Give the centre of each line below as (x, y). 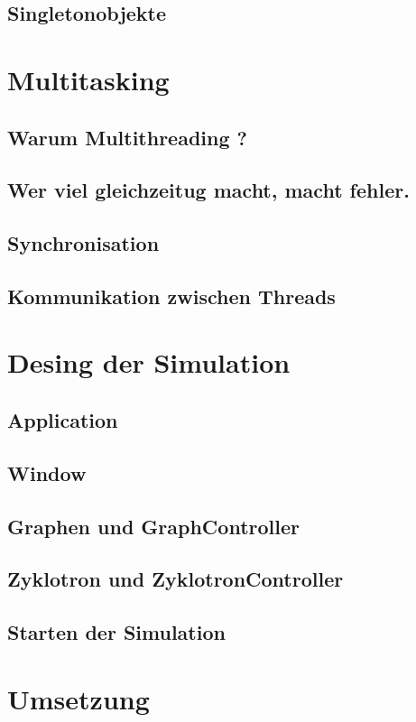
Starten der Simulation (116, 632)
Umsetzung (79, 698)
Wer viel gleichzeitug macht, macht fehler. (208, 190)
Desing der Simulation (149, 362)
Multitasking (88, 79)
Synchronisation (83, 243)
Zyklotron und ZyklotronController (176, 579)
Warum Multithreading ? (127, 137)
